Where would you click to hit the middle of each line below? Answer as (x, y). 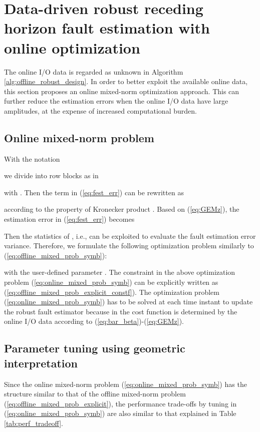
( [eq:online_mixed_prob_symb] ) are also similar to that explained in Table (120, 413)
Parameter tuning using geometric (95, 348)
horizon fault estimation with (107, 28)
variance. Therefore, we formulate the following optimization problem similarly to (129, 246)
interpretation (41, 363)
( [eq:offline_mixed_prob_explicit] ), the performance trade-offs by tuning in (120, 403)
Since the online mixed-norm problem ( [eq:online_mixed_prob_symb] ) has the (125, 384)
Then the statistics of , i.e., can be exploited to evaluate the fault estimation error (130, 236)
